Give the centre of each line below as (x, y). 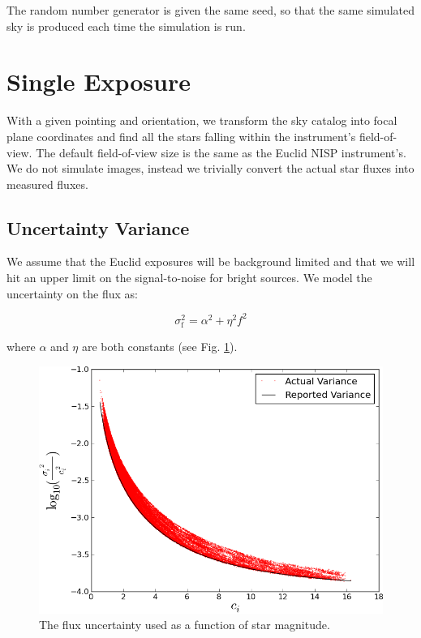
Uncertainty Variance (98, 227)
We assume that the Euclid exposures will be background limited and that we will (211, 261)
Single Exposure (99, 81)
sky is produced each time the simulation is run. (126, 26)
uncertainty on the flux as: (72, 293)
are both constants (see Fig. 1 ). (159, 346)
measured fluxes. (47, 184)
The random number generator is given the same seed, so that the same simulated (210, 10)
